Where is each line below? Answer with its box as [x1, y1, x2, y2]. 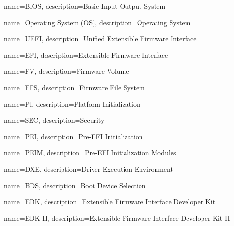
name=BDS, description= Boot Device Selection [4, 180, 146, 190]
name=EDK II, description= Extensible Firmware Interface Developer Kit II [4, 212, 230, 223]
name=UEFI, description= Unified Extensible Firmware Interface [4, 33, 197, 44]
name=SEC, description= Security [4, 115, 105, 125]
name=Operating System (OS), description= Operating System [4, 17, 191, 27]
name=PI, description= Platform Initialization [4, 98, 140, 109]
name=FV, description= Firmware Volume [4, 66, 129, 76]
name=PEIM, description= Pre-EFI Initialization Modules [4, 147, 176, 158]
